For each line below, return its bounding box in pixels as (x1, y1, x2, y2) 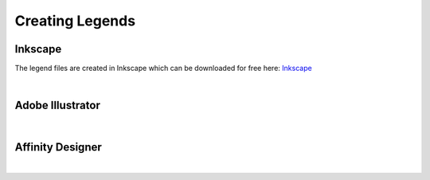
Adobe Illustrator (14, 99, 101, 112)
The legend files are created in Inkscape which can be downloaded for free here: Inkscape (14, 64, 312, 73)
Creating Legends (14, 12, 135, 29)
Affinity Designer (14, 140, 103, 155)
